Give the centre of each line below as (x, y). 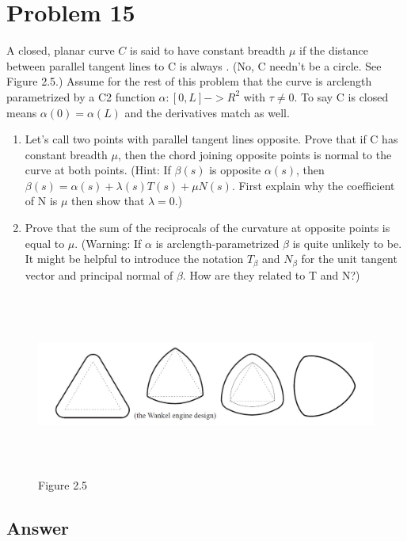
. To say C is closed (341, 96)
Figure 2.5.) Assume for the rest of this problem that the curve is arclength (189, 81)
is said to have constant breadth (208, 50)
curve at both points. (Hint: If (98, 170)
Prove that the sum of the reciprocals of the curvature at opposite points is (207, 228)
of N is (41, 201)
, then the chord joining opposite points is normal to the (255, 154)
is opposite (235, 170)
